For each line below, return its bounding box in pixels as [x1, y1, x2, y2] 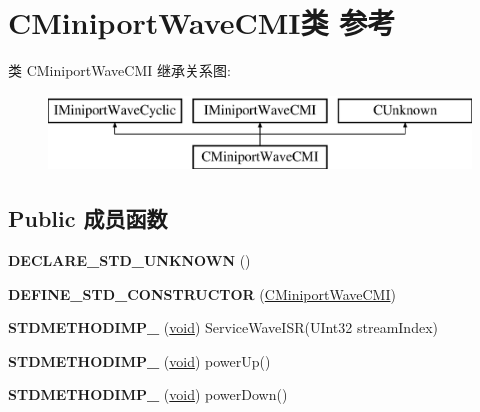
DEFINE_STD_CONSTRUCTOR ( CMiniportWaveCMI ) [8, 283, 396, 304]
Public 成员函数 [8, 203, 168, 234]
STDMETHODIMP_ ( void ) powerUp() [8, 350, 271, 371]
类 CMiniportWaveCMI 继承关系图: [8, 60, 231, 81]
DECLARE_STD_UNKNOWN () [8, 250, 251, 271]
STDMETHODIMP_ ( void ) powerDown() [8, 384, 288, 405]
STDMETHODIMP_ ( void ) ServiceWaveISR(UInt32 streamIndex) [8, 317, 438, 338]
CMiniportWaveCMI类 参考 [8, 2, 396, 43]
